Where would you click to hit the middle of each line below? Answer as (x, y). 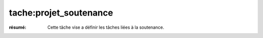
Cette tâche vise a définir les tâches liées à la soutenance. (106, 27)
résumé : (18, 27)
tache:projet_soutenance (61, 13)
